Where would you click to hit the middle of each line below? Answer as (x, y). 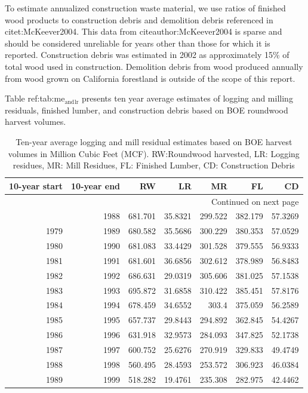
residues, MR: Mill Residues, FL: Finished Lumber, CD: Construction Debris (154, 165)
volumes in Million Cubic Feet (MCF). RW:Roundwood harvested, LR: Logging (154, 153)
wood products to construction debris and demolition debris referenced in (139, 19)
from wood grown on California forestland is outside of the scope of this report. (150, 78)
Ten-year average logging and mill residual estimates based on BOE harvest (154, 141)
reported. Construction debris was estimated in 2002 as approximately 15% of (147, 55)
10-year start (36, 185)
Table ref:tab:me (35, 98)
